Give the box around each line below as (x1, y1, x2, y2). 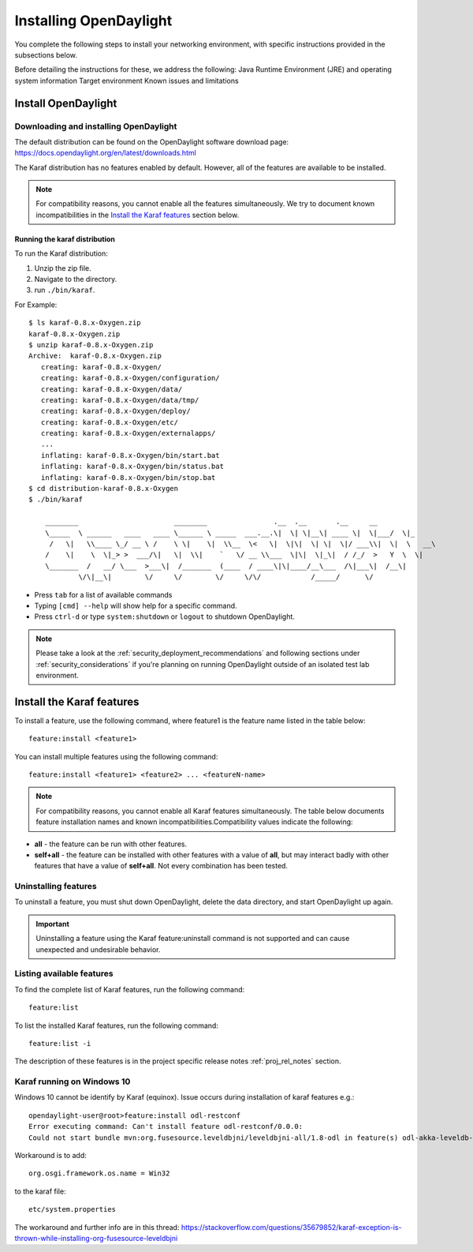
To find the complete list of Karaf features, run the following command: (14, 984, 245, 994)
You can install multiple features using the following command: (14, 752, 218, 761)
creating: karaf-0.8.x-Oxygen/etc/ (40, 418, 179, 426)
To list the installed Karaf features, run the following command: (14, 1021, 218, 1030)
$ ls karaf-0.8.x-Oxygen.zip (28, 318, 141, 328)
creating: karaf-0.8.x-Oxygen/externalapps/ (40, 429, 216, 438)
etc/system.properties (28, 1205, 117, 1214)
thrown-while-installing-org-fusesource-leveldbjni (14, 1233, 178, 1243)
